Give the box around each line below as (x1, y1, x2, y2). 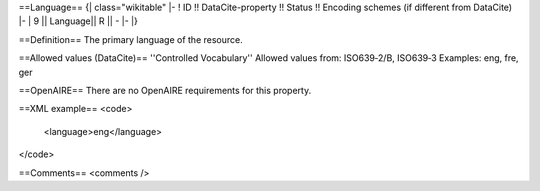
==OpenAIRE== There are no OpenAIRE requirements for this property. (18, 84, 312, 96)
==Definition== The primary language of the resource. (18, 33, 244, 45)
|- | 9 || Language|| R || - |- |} (18, 15, 139, 27)
